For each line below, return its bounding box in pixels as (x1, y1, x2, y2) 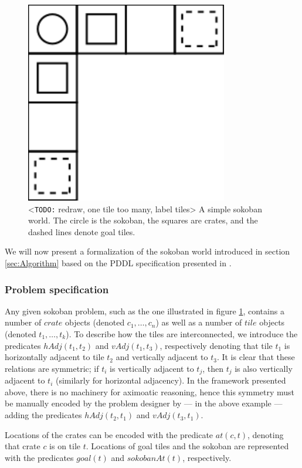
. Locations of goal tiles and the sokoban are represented (86, 440, 289, 452)
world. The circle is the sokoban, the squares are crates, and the (28, 214, 258, 226)
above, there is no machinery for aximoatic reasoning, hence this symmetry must (5, 385, 295, 398)
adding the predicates (5, 409, 82, 421)
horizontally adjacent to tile (5, 351, 104, 363)
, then (202, 362, 224, 374)
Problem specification (5, 282, 109, 296)
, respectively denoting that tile (160, 339, 273, 351)
